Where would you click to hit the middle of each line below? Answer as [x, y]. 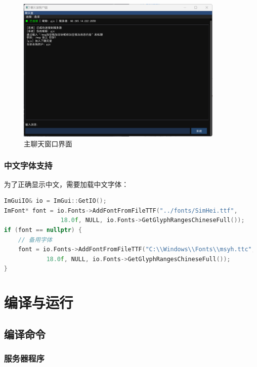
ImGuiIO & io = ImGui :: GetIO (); [55, 201]
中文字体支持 [28, 165]
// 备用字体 [35, 240]
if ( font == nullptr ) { [43, 230]
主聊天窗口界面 [48, 143]
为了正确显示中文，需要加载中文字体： [66, 184]
